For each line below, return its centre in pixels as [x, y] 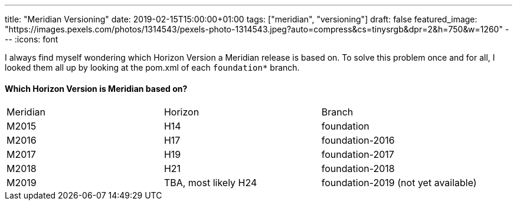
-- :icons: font [32, 39]
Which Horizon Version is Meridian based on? [96, 88]
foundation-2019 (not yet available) [399, 183]
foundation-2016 [358, 140]
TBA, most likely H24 [210, 183]
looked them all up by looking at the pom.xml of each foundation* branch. [152, 67]
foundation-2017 [358, 155]
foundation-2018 [358, 169]
